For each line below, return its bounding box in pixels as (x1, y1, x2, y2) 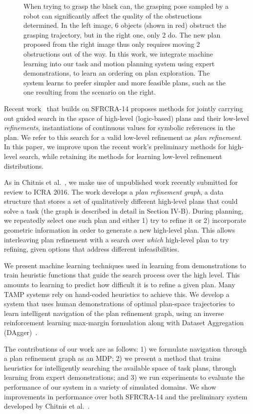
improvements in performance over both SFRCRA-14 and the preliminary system (4, 391, 248, 401)
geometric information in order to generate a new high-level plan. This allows (4, 225, 235, 235)
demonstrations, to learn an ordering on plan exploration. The (23, 68, 210, 78)
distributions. (4, 160, 44, 171)
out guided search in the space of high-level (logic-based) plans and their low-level (4, 113, 249, 123)
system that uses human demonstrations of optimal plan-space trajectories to (4, 298, 235, 309)
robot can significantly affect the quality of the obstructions (23, 10, 202, 20)
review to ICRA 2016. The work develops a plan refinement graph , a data (4, 186, 224, 197)
